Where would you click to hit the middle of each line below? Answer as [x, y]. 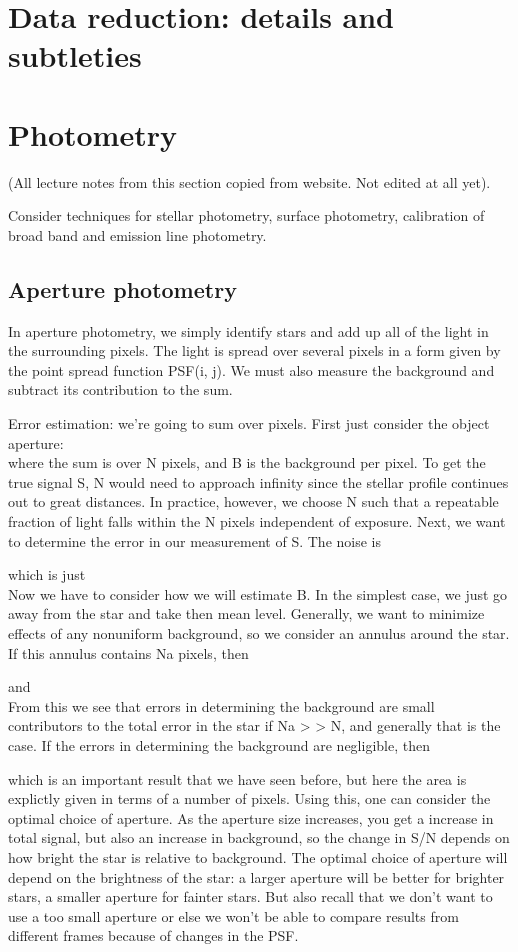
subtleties [75, 55]
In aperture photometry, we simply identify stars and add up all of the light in [248, 330]
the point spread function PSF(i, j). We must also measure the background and [251, 369]
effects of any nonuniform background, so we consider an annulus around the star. [259, 632]
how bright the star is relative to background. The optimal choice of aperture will [258, 856]
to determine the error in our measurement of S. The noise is [194, 540]
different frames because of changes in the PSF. [153, 935]
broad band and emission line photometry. [137, 234]
